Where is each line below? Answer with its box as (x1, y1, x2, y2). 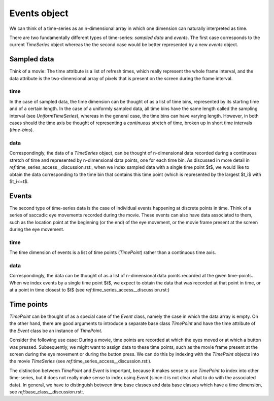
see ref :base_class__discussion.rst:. (9, 388, 85, 395)
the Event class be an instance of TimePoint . (9, 327, 102, 334)
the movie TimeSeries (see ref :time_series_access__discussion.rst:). (9, 358, 152, 364)
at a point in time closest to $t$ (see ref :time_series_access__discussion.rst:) (9, 287, 170, 293)
